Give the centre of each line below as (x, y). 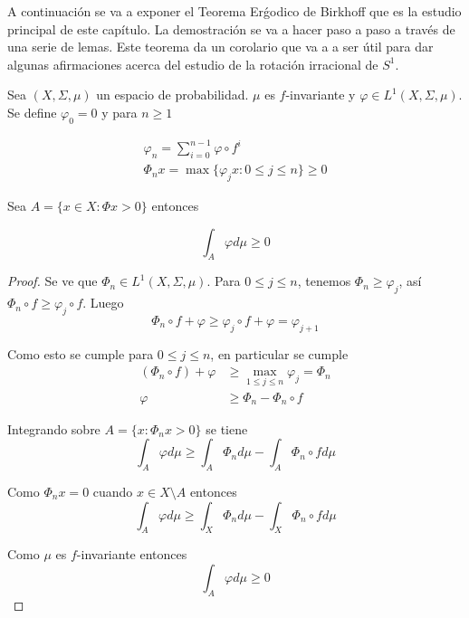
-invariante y (321, 95)
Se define (32, 112)
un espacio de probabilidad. (172, 95)
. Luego (103, 303)
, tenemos (324, 281)
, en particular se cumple (279, 353)
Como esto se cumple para (81, 353)
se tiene (227, 428)
